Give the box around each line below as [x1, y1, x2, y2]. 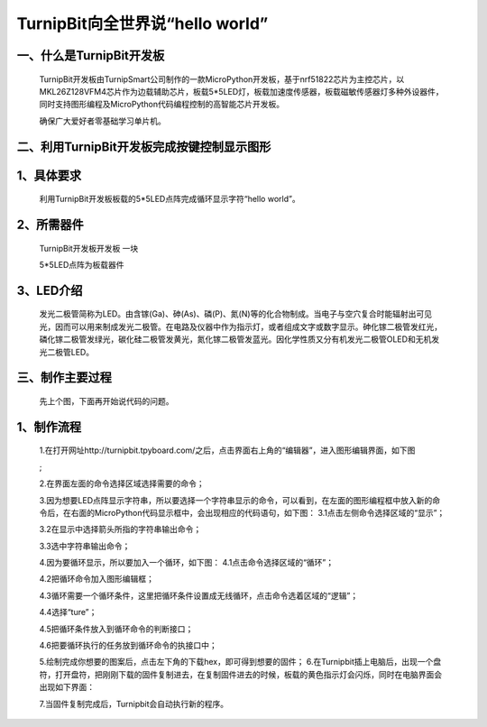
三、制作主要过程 [16, 370, 112, 385]
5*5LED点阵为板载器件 [39, 259, 125, 270]
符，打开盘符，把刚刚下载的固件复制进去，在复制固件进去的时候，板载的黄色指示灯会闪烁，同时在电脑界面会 [39, 668, 442, 680]
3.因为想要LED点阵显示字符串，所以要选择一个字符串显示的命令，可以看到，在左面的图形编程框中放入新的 [39, 494, 433, 505]
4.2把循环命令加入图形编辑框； [39, 574, 155, 584]
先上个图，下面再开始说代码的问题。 [39, 395, 174, 406]
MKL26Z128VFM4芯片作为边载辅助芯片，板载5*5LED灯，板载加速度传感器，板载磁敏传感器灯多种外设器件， [39, 86, 444, 97]
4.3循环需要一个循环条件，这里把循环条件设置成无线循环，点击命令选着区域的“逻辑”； [39, 590, 359, 601]
